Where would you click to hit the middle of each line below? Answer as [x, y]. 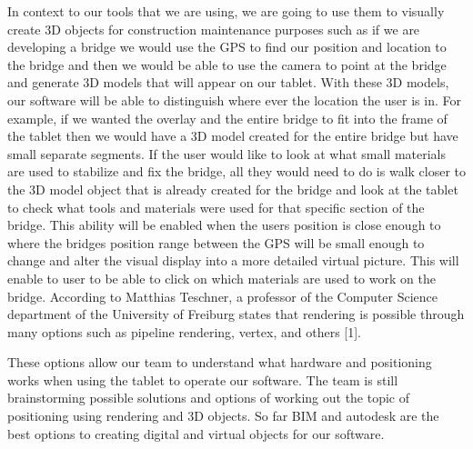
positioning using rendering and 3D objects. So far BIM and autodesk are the [223, 416]
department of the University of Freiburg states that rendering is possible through [236, 314]
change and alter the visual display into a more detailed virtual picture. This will [233, 260]
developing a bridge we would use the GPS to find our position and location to [227, 47]
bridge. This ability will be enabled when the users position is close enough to [224, 225]
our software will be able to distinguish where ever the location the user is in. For [234, 100]
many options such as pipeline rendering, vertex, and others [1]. [184, 331]
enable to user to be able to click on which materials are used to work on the [221, 278]
